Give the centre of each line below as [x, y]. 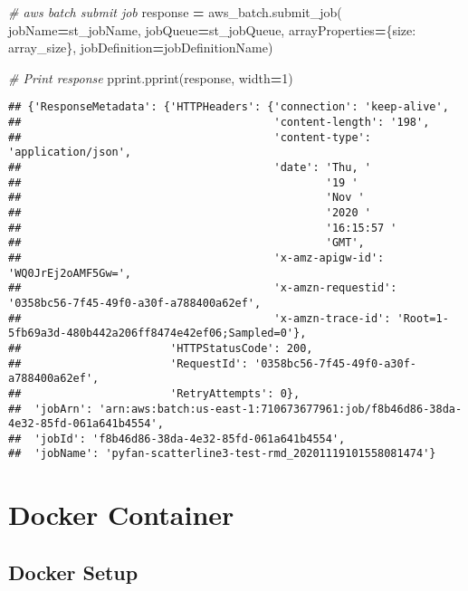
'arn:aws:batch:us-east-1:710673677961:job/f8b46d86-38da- [281, 409]
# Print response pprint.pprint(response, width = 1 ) [151, 77]
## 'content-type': [190, 137]
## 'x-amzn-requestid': [203, 288]
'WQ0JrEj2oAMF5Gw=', [70, 273]
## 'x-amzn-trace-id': [200, 318]
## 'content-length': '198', [219, 123]
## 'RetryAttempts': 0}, [154, 393]
